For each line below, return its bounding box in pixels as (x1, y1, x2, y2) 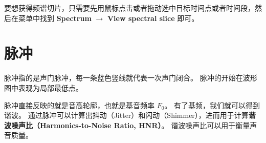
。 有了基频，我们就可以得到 (164, 99, 260, 110)
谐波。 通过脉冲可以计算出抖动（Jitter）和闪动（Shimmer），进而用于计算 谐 (4, 110, 256, 120)
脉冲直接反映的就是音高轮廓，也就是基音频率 (4, 99, 154, 110)
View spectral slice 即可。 (107, 12, 199, 23)
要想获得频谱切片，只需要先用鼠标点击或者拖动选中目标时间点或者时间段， (4, 3, 255, 13)
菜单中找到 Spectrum (18, 12, 92, 23)
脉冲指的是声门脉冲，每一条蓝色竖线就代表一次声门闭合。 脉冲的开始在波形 (4, 72, 257, 83)
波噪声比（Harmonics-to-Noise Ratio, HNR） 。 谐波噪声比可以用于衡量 (4, 119, 250, 130)
